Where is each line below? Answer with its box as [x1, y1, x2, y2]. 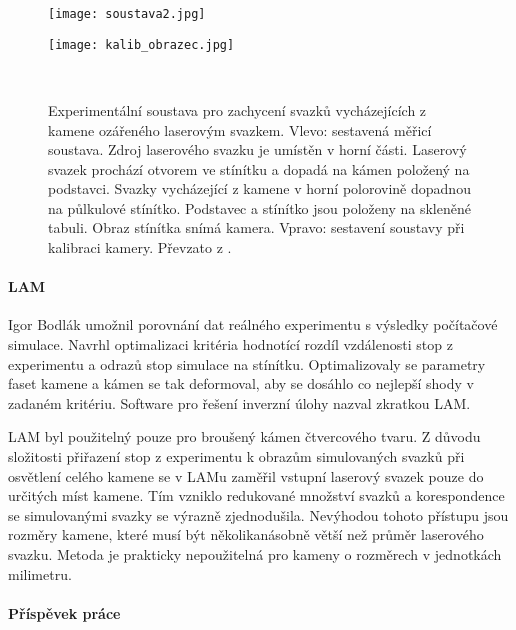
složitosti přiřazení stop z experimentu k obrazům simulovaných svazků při [8, 446, 465, 467]
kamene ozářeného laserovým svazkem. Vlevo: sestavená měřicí [48, 119, 432, 140]
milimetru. [8, 563, 72, 584]
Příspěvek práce [8, 602, 121, 623]
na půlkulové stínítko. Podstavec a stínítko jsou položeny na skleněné [48, 197, 471, 218]
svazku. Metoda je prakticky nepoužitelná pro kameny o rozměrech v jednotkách [8, 543, 502, 564]
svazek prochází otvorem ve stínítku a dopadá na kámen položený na [48, 158, 470, 179]
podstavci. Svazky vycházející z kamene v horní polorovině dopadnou [48, 178, 471, 199]
